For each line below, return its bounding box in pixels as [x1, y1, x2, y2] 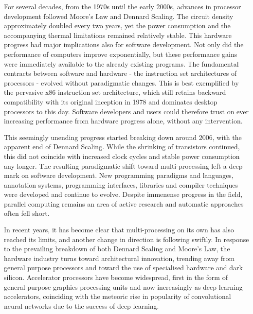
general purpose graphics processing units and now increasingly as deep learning [4, 281, 243, 292]
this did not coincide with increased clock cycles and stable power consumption [4, 151, 240, 161]
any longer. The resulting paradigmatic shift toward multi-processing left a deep [4, 160, 243, 171]
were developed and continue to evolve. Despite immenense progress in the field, [4, 189, 243, 199]
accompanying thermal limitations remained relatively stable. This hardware [4, 30, 232, 40]
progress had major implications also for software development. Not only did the [4, 39, 244, 50]
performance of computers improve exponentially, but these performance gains [4, 49, 237, 59]
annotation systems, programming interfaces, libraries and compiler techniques [4, 179, 238, 190]
